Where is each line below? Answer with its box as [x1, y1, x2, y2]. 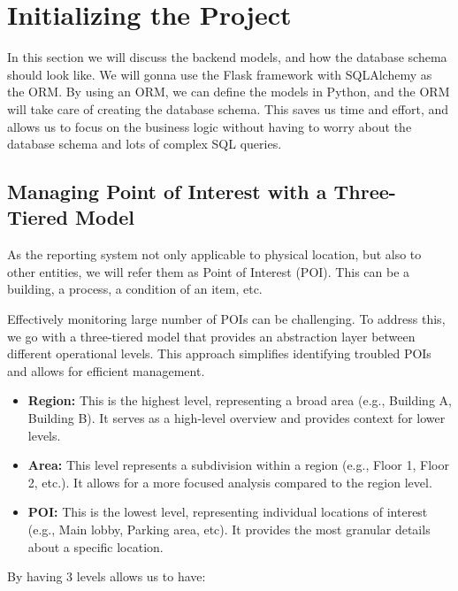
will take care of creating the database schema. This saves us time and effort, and [7, 99, 449, 118]
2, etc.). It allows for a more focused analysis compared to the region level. [27, 472, 432, 491]
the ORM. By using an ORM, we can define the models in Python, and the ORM [7, 82, 450, 101]
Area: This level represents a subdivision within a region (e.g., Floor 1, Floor [27, 456, 449, 474]
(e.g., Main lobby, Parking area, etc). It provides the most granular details [27, 520, 431, 538]
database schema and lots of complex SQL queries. [7, 134, 282, 153]
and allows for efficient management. [7, 361, 205, 380]
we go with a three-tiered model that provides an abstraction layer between [7, 326, 416, 345]
